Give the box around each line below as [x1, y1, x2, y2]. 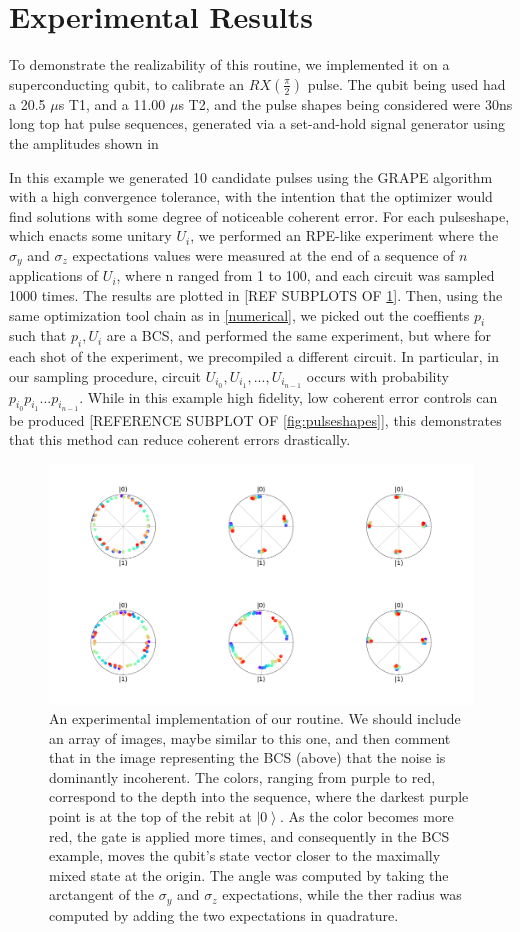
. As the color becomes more [280, 806, 454, 827]
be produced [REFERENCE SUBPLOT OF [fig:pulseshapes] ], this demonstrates [9, 409, 502, 430]
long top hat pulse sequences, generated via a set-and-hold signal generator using [9, 113, 506, 134]
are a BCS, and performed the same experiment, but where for [106, 325, 492, 346]
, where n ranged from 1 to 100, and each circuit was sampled [116, 265, 495, 286]
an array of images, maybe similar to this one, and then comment [49, 727, 451, 748]
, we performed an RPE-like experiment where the [190, 225, 499, 246]
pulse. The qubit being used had [307, 73, 506, 94]
